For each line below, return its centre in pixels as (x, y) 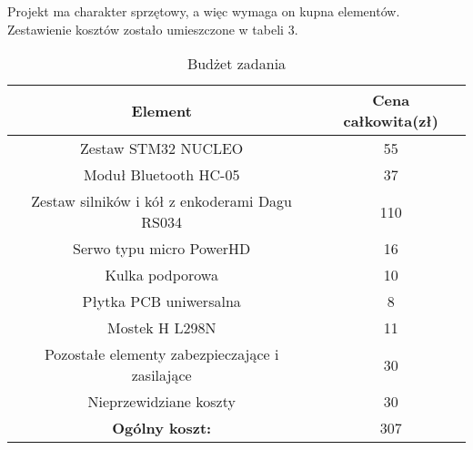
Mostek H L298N (161, 328)
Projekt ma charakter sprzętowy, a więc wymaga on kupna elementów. (204, 11)
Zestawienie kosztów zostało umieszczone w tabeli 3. (153, 29)
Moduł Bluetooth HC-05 (161, 175)
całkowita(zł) (391, 121)
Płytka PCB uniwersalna (161, 302)
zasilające (161, 375)
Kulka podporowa (161, 275)
